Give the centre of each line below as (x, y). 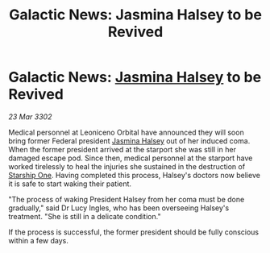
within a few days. (38, 240)
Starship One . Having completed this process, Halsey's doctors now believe (134, 175)
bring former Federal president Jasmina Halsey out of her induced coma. (129, 141)
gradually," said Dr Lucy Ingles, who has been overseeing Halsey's (119, 208)
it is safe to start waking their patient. (70, 184)
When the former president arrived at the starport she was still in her (122, 149)
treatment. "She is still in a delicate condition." (85, 216)
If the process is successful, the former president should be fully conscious (134, 232)
